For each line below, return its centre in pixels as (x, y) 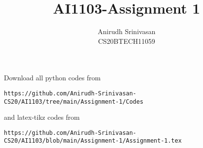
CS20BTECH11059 (127, 41)
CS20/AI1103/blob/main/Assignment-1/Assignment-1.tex (93, 141)
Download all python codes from (52, 78)
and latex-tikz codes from (42, 117)
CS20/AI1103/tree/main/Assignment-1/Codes (74, 102)
